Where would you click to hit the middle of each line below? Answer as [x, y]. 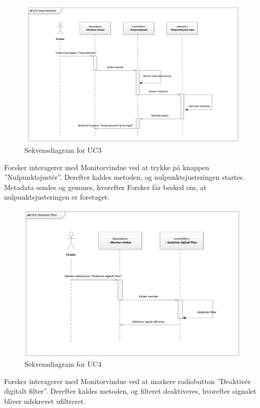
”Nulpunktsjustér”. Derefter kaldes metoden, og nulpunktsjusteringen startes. [124, 177]
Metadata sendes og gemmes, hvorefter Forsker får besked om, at [105, 187]
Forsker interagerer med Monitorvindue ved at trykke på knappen [107, 167]
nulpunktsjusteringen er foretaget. [57, 197]
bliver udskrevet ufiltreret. [45, 401]
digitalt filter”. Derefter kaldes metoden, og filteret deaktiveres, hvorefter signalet [130, 391]
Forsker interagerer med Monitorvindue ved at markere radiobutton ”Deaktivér [127, 381]
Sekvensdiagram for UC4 [63, 364]
